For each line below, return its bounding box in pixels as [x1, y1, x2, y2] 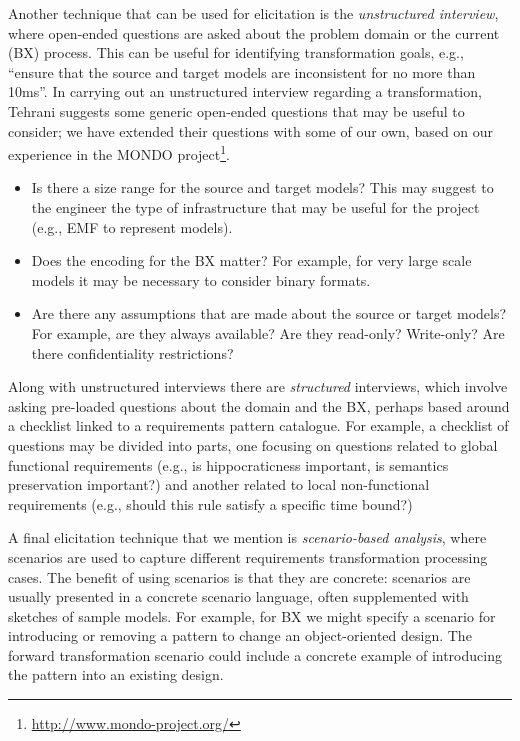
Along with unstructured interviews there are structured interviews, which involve [8, 376, 508, 397]
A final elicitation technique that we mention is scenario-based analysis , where [8, 527, 487, 548]
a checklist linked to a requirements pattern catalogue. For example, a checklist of [8, 415, 509, 436]
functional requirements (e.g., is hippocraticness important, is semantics [8, 454, 449, 475]
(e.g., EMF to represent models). [31, 216, 233, 237]
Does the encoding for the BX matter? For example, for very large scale [31, 250, 472, 271]
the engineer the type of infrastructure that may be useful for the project [31, 197, 480, 217]
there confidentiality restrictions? [31, 342, 234, 363]
